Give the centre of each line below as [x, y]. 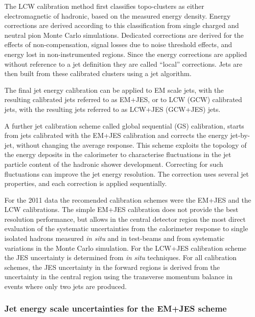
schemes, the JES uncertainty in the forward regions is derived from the [112, 267]
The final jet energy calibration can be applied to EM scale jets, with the [114, 90]
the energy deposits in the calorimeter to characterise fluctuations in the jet [118, 154]
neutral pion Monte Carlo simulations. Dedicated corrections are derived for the [124, 35]
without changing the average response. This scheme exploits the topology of [131, 145]
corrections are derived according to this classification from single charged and [122, 25]
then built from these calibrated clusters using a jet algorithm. [98, 73]
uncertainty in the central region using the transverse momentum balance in [118, 277]
